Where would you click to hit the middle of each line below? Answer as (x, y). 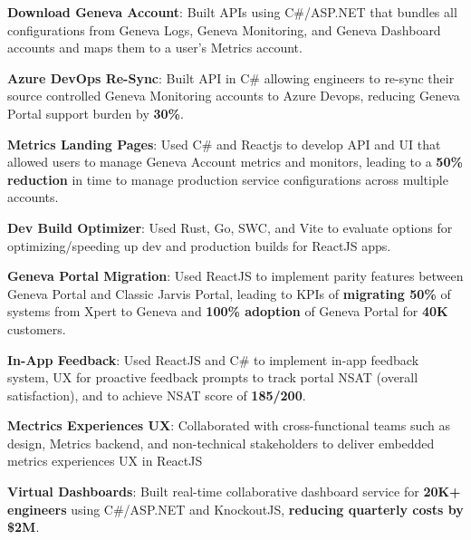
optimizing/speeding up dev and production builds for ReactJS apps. (199, 245)
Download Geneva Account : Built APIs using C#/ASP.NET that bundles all (232, 12)
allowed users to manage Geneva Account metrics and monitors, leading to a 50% (235, 162)
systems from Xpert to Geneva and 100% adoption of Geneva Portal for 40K (228, 311)
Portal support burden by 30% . (96, 113)
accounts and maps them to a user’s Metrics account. (155, 48)
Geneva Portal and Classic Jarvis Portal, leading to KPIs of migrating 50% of (229, 293)
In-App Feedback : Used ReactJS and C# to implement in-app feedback (213, 359)
